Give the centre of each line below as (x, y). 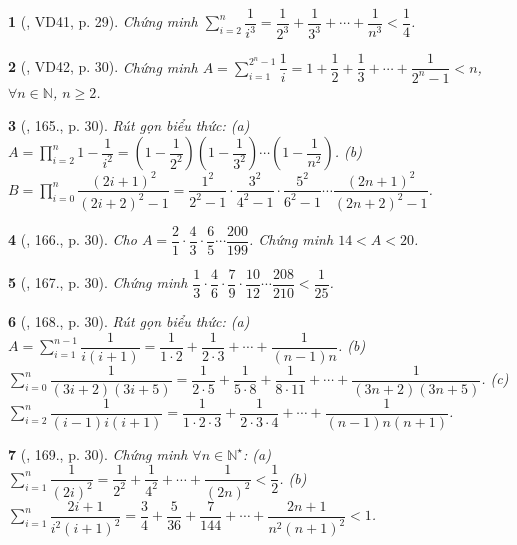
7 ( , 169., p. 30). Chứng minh (98, 453)
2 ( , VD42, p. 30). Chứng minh (103, 66)
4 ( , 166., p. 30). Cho (72, 239)
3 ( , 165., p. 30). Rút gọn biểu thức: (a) (129, 125)
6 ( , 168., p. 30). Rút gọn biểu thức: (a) (129, 321)
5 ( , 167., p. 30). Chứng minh (98, 282)
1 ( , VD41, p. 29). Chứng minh (103, 21)
